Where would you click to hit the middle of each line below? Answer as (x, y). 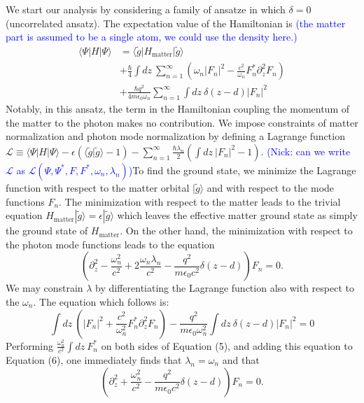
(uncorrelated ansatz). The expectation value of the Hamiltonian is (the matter (176, 23)
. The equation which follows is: (101, 301)
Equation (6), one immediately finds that (94, 359)
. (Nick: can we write (306, 151)
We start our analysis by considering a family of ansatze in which (146, 9)
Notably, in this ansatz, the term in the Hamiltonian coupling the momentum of (177, 109)
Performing (29, 345)
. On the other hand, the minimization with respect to (236, 231)
